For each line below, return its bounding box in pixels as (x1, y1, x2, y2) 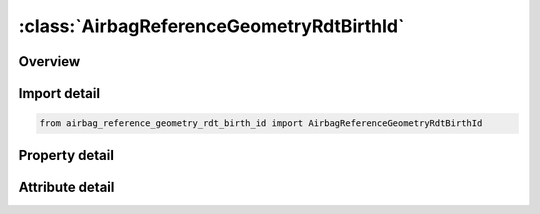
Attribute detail (18, 178, 115, 195)
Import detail (18, 85, 100, 102)
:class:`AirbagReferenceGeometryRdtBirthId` (18, 15, 405, 37)
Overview (18, 53, 81, 70)
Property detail (18, 146, 115, 164)
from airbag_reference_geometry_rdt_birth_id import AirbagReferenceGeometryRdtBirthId (39, 118, 483, 129)
